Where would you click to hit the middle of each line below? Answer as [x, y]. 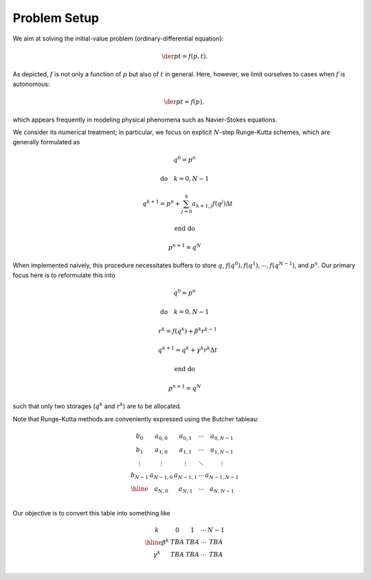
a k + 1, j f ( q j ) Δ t [213, 204]
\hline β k [157, 542]
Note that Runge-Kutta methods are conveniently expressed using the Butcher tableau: [136, 419]
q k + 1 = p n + [161, 203]
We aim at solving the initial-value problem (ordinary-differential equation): [118, 38]
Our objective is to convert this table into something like [92, 513]
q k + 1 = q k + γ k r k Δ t [188, 349]
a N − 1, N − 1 [222, 476]
